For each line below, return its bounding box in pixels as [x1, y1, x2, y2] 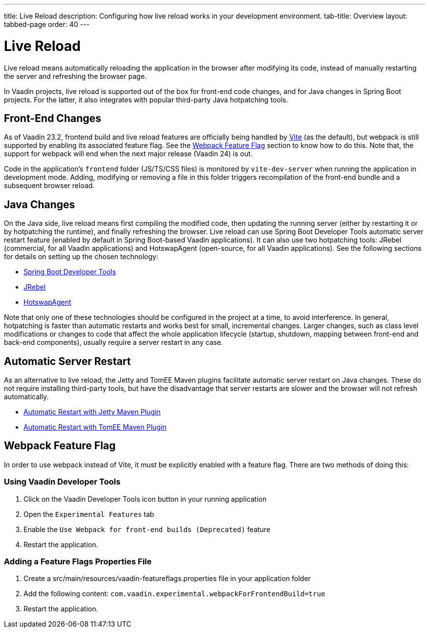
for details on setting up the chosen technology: [4, 252, 159, 261]
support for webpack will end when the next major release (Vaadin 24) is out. [4, 149, 253, 158]
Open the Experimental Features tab [24, 510, 154, 518]
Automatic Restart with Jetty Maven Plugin [24, 408, 161, 416]
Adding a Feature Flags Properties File [4, 557, 152, 566]
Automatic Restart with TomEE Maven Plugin [24, 423, 167, 432]
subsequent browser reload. [4, 181, 95, 190]
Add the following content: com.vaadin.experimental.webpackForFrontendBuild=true [24, 589, 325, 598]
